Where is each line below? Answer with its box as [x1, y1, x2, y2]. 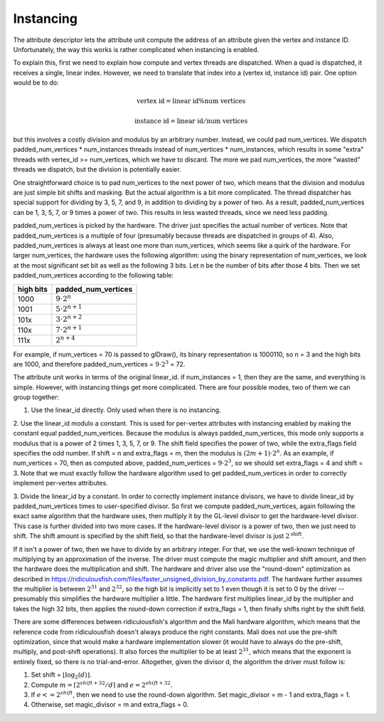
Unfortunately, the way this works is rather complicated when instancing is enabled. [13, 45, 260, 53]
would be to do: [13, 78, 60, 87]
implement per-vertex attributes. [13, 479, 108, 488]
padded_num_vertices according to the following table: [13, 271, 174, 280]
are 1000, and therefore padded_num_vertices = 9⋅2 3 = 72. [13, 359, 186, 368]
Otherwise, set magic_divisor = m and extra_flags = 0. [31, 700, 189, 709]
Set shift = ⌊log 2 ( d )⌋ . [31, 670, 92, 681]
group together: [13, 393, 60, 401]
